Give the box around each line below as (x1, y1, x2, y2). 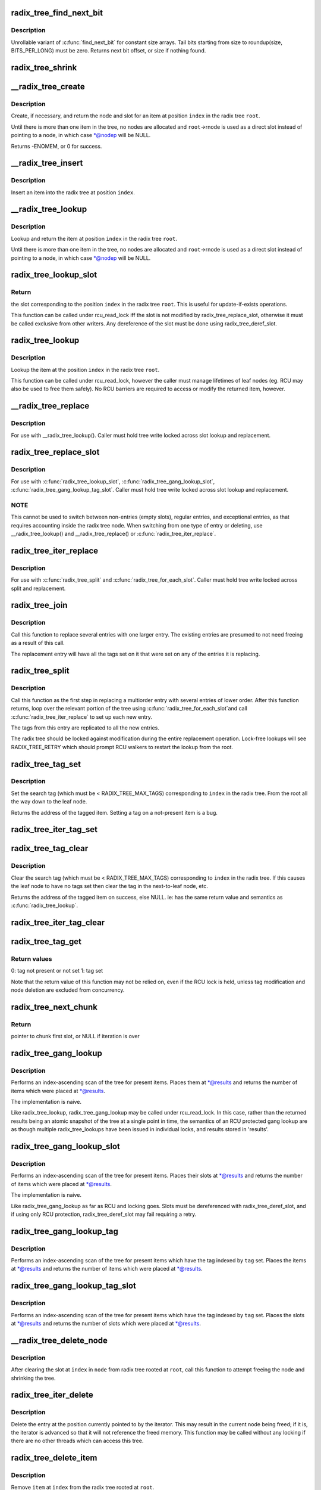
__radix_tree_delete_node (11, 1335, 108, 1345)
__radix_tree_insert (11, 158, 83, 168)
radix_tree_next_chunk (11, 1002, 98, 1012)
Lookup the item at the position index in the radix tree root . (11, 366, 160, 373)
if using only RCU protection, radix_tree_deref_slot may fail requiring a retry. (11, 1210, 197, 1218)
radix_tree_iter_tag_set (11, 824, 98, 834)
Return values (11, 954, 52, 963)
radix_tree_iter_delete (11, 1390, 93, 1400)
